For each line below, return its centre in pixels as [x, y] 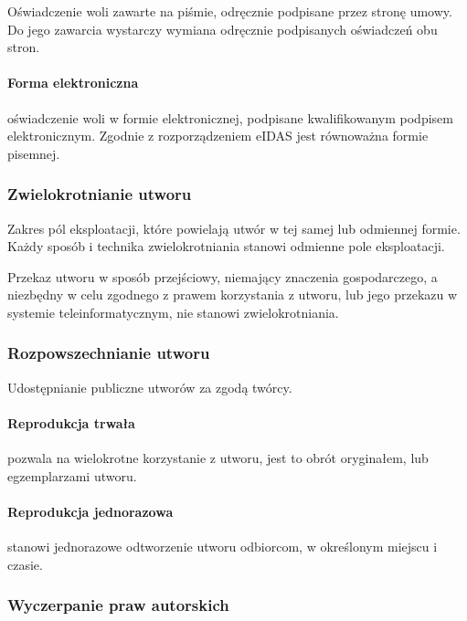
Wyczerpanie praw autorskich [118, 605]
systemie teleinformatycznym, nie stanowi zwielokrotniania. [173, 312]
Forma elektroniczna [73, 83]
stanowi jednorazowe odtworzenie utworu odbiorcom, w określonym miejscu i [223, 547]
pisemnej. [34, 153]
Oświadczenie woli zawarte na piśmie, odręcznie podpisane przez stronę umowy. [230, 11]
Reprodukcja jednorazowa [90, 511]
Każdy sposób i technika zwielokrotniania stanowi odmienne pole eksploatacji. [226, 246]
